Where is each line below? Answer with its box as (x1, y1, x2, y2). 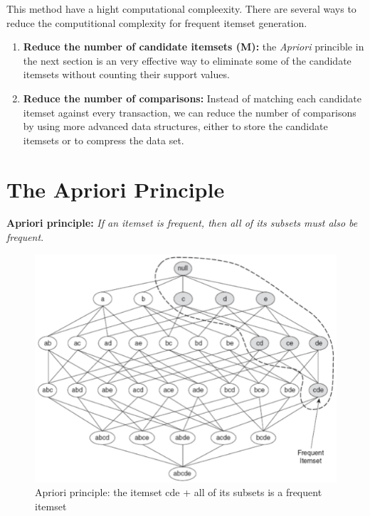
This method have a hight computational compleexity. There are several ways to (6, 1, 356, 16)
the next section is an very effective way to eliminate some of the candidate (23, 53, 351, 68)
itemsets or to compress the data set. (23, 132, 184, 147)
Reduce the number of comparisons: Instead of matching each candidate (23, 90, 361, 105)
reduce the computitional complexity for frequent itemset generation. (6, 15, 307, 30)
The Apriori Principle (6, 174, 225, 203)
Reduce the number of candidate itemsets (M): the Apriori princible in (23, 39, 364, 54)
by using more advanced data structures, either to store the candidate (23, 119, 328, 134)
